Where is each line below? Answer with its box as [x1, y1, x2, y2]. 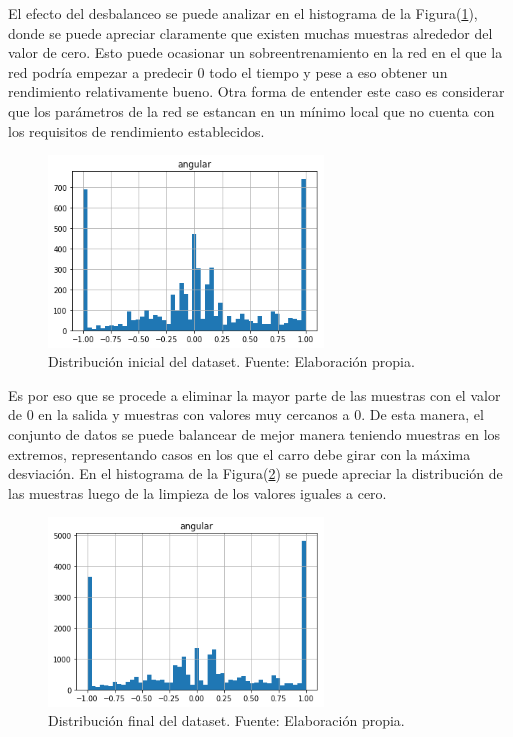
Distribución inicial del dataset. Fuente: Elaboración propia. [48, 351, 415, 372]
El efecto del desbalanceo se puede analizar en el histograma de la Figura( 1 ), [8, 3, 478, 23]
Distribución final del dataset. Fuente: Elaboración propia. [48, 710, 405, 731]
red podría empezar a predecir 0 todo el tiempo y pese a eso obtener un [8, 61, 448, 82]
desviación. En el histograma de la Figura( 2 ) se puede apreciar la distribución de [8, 463, 503, 484]
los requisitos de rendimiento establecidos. [8, 120, 265, 141]
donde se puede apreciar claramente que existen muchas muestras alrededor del [8, 22, 493, 43]
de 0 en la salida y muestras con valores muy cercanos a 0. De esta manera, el [8, 404, 484, 425]
